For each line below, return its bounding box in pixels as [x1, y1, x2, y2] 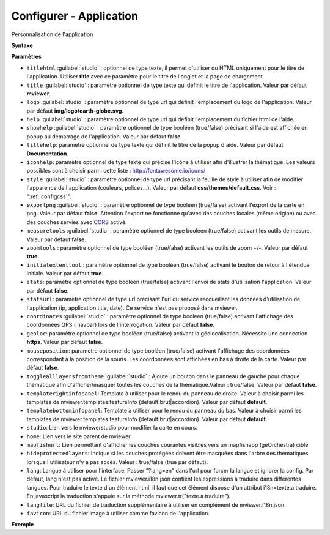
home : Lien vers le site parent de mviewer [26, 432, 131, 440]
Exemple [11, 521, 34, 528]
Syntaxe [11, 42, 33, 49]
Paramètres [11, 53, 42, 61]
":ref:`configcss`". [26, 193, 71, 200]
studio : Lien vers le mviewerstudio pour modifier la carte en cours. [26, 424, 198, 432]
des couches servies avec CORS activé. [26, 218, 128, 226]
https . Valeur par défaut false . [26, 339, 103, 346]
